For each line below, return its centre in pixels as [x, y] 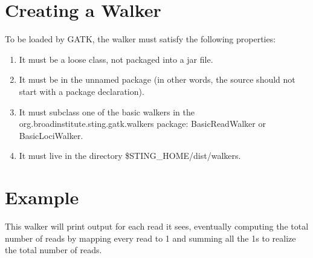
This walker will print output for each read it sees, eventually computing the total [157, 226]
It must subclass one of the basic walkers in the [107, 111]
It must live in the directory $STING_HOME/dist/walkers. [130, 156]
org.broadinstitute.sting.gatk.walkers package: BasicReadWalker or [142, 124]
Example [42, 197]
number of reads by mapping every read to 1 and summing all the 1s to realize [150, 238]
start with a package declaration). [82, 91]
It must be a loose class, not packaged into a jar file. [116, 59]
